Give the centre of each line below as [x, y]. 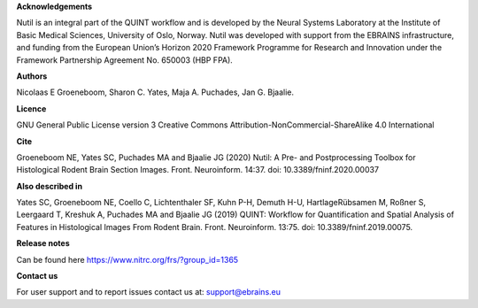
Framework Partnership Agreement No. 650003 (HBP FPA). [125, 60]
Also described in [50, 186]
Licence [31, 108]
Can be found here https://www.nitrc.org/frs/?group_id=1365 [127, 259]
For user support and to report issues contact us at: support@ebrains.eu [149, 292]
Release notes [43, 243]
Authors [32, 76]
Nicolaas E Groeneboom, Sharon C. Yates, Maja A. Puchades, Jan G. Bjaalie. [155, 92]
